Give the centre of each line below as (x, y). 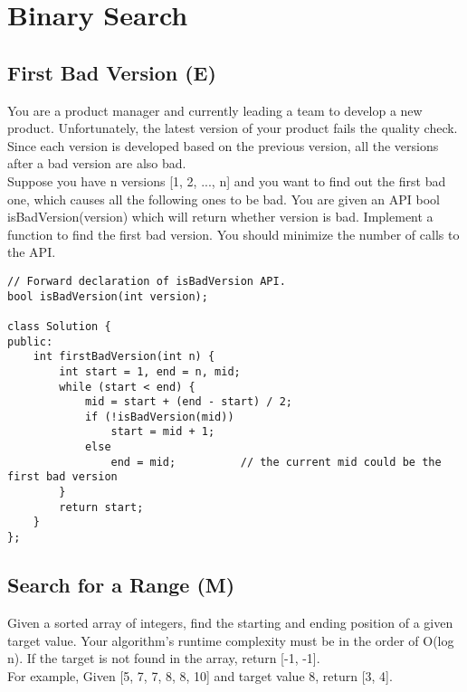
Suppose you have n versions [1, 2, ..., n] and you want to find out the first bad (227, 180)
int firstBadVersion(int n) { (124, 357)
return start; (101, 507)
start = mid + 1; (163, 432)
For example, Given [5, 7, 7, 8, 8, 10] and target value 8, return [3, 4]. (200, 675)
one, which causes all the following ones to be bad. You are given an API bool (224, 199)
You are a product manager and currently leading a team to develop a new (215, 110)
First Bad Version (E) (112, 72)
